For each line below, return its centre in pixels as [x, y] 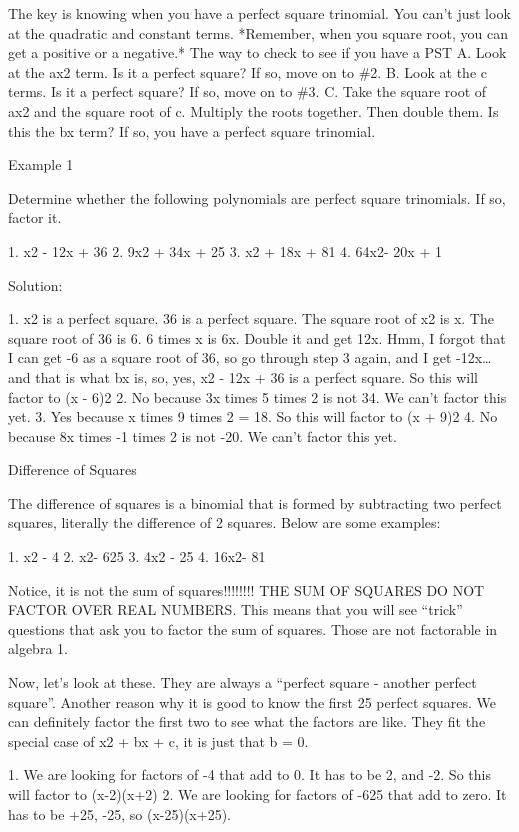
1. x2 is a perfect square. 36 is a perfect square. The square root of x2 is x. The [251, 318]
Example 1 [41, 164]
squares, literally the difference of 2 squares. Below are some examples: [224, 522]
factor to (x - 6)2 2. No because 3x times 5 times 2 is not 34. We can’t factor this [257, 396]
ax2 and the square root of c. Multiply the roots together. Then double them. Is [253, 110]
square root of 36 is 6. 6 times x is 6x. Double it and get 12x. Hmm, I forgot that [257, 337]
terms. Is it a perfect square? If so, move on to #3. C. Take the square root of [247, 91]
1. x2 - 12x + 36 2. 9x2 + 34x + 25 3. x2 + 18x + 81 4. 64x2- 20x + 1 [225, 250]
